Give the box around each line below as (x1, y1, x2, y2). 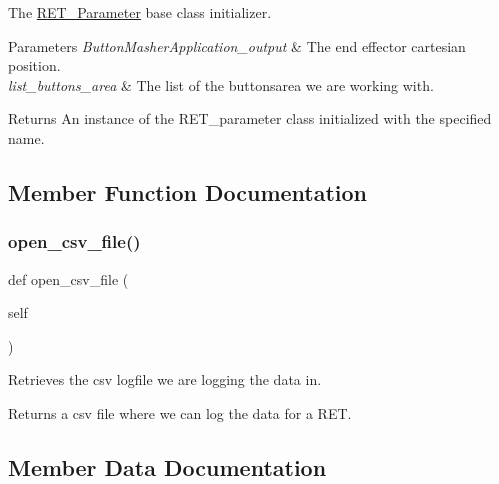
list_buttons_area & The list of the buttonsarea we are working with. (8, 74, 434, 95)
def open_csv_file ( (8, 268, 129, 289)
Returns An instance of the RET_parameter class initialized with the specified (8, 108, 492, 129)
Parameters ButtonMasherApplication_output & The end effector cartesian (8, 35, 466, 56)
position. (8, 55, 61, 76)
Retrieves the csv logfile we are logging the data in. (8, 369, 322, 390)
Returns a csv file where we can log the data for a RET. (8, 402, 352, 423)
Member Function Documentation (8, 176, 368, 207)
